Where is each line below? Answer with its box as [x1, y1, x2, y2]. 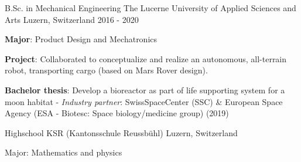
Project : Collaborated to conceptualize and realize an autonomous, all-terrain [5, 52, 287, 65]
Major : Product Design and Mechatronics [5, 33, 158, 45]
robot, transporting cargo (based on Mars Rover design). [5, 64, 208, 76]
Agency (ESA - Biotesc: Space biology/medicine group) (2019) [5, 107, 229, 119]
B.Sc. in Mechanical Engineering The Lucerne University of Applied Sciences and [5, 2, 296, 14]
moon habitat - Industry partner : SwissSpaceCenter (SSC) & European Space [5, 95, 283, 107]
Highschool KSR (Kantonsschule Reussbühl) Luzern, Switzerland [5, 126, 238, 139]
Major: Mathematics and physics [5, 146, 122, 158]
